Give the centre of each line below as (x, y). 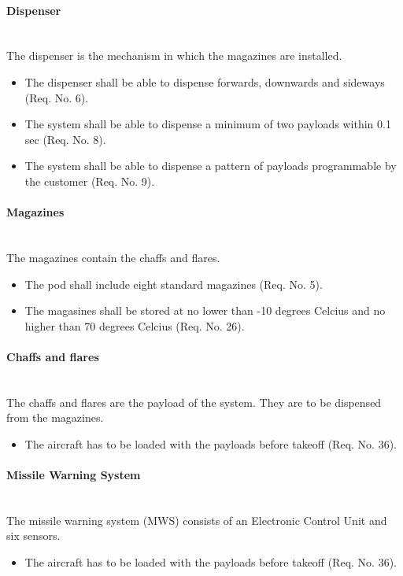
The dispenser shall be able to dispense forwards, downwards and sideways (205, 81)
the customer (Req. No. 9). (90, 181)
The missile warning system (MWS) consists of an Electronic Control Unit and (197, 520)
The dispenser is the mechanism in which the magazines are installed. (174, 55)
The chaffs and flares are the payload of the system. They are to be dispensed (194, 402)
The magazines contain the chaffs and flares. (113, 257)
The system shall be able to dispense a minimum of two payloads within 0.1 (208, 124)
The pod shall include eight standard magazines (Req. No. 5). (174, 284)
